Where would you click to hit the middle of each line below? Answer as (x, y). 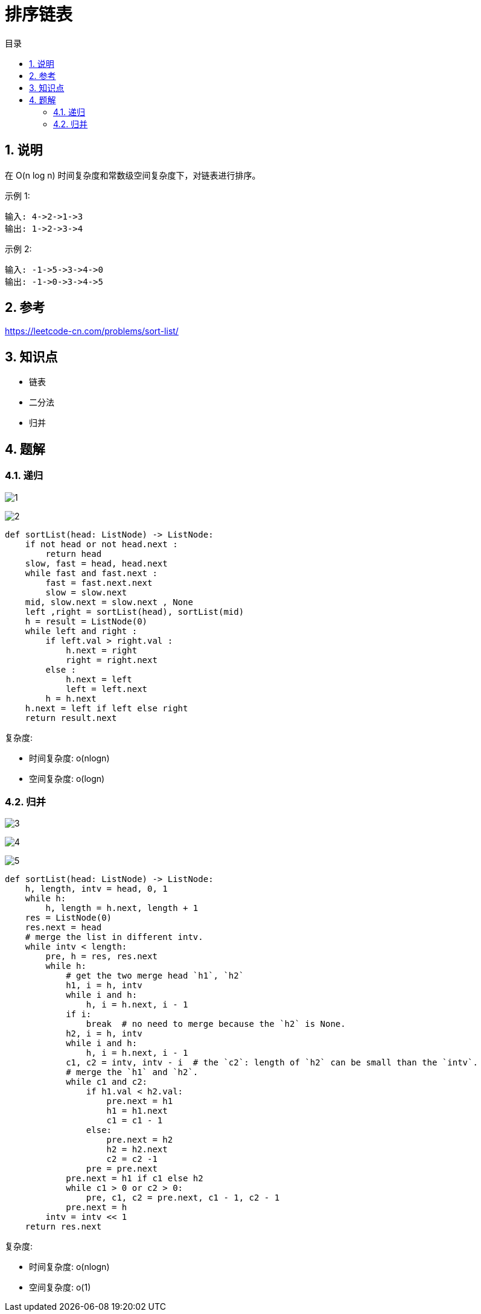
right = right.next (112, 660)
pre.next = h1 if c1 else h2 (135, 1179)
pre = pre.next (122, 1169)
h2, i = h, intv (104, 1034)
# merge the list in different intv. (114, 937)
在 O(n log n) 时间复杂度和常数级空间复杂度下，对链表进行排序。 (133, 175)
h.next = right (102, 650)
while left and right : (81, 631)
